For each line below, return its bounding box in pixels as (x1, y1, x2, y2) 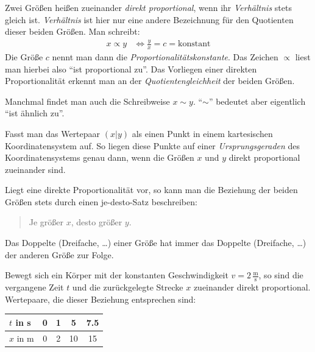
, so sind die (258, 269, 303, 281)
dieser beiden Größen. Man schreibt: (5, 25, 140, 38)
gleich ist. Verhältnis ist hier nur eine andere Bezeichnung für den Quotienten (5, 13, 294, 26)
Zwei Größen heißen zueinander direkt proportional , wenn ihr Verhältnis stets (5, 1, 292, 13)
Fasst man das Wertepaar (5, 127, 101, 139)
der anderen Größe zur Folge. (5, 248, 114, 261)
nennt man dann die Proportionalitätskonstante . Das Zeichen (52, 50, 278, 63)
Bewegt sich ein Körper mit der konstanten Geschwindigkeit (5, 269, 228, 281)
